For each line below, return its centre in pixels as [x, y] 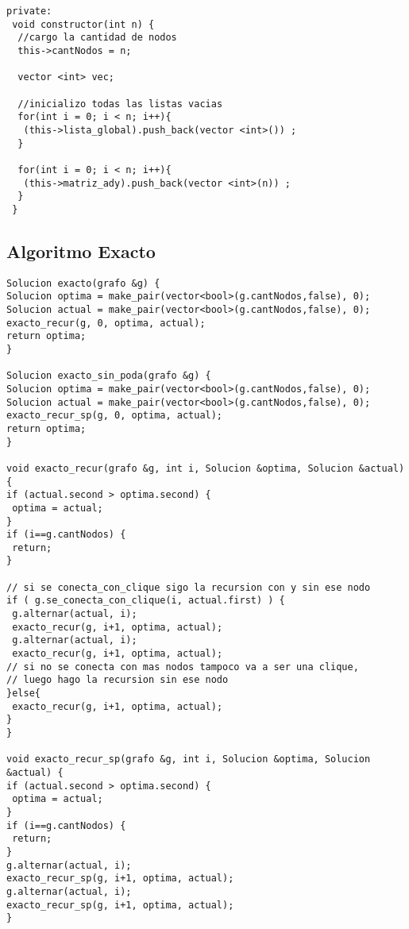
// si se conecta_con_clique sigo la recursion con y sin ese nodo [189, 587]
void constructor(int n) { [83, 24]
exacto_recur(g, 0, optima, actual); [106, 323]
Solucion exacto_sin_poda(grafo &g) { [109, 376]
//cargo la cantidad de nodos [97, 38]
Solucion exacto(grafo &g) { [83, 283]
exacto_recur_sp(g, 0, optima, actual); [115, 416]
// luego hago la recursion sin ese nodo [118, 680]
